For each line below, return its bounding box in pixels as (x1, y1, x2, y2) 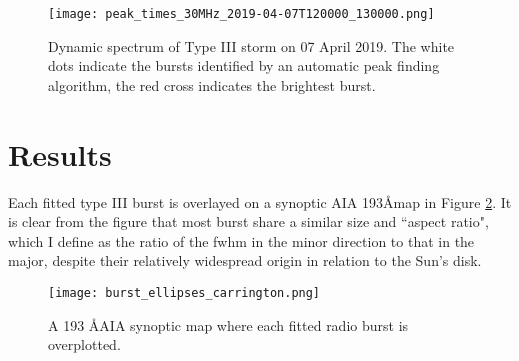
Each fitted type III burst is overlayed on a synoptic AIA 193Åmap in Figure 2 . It (8, 191, 512, 212)
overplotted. (48, 334, 121, 355)
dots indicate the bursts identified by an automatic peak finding (48, 55, 440, 76)
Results (8, 133, 112, 174)
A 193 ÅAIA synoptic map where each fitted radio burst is (48, 314, 409, 335)
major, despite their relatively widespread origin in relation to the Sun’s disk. (8, 250, 482, 271)
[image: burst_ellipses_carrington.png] (48, 285, 321, 300)
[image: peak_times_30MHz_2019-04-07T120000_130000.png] (48, 7, 435, 21)
